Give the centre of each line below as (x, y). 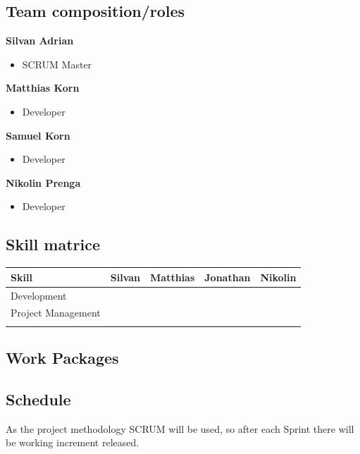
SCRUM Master (57, 64)
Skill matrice (53, 244)
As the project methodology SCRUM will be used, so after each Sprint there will (180, 428)
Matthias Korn (43, 88)
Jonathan (228, 277)
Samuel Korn (38, 135)
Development (39, 295)
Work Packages (62, 358)
